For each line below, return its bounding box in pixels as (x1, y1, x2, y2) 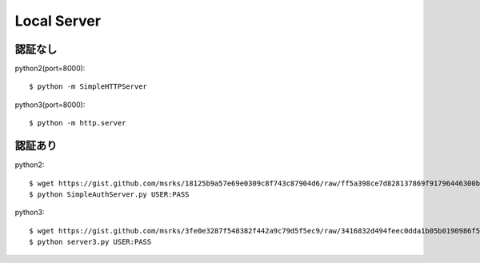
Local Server (14, 12, 102, 30)
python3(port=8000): (14, 100, 86, 110)
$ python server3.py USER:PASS (29, 237, 152, 247)
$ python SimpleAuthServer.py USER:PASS (29, 189, 190, 199)
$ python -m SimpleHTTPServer (29, 82, 148, 91)
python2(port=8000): (14, 64, 86, 74)
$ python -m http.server (29, 118, 126, 128)
